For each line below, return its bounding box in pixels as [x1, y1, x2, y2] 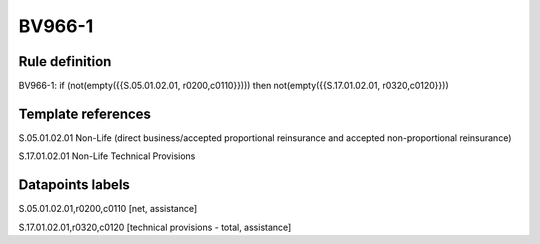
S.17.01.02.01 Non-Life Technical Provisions [18, 150, 196, 162]
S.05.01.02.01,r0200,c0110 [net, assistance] [18, 203, 198, 215]
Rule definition [18, 53, 112, 70]
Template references [18, 105, 152, 122]
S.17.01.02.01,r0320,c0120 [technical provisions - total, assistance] [18, 221, 292, 233]
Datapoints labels [18, 176, 130, 194]
